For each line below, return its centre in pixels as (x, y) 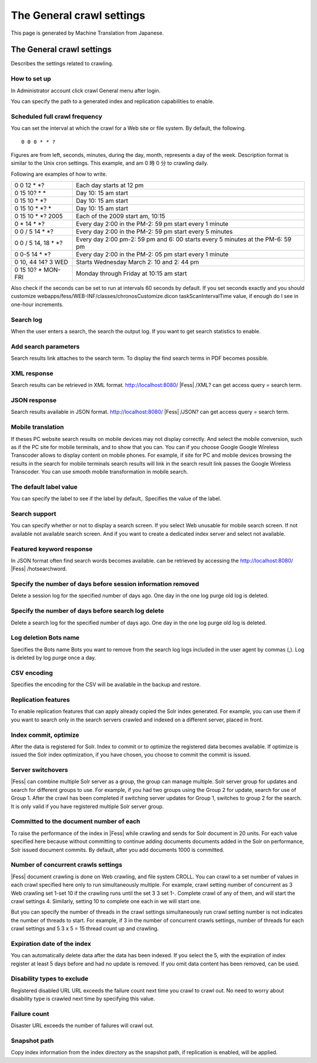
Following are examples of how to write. (59, 174)
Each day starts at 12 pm (110, 185)
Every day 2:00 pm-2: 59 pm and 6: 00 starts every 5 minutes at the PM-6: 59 (184, 239)
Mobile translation (37, 427)
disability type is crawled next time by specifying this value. (83, 999)
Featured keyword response (52, 549)
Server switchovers (40, 770)
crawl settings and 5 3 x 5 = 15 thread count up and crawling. (85, 928)
